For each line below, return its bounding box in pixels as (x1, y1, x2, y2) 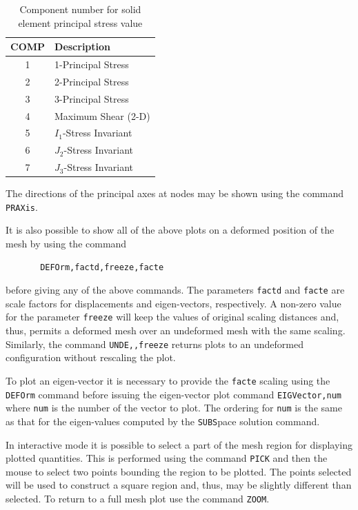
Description (54, 39, 111, 54)
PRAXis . (6, 199, 38, 214)
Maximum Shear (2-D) (54, 108, 150, 123)
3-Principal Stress (54, 91, 129, 105)
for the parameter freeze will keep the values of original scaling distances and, (6, 309, 339, 324)
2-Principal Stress (54, 74, 129, 88)
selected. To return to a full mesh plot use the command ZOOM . (6, 491, 270, 506)
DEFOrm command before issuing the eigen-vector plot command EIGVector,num (6, 387, 342, 401)
